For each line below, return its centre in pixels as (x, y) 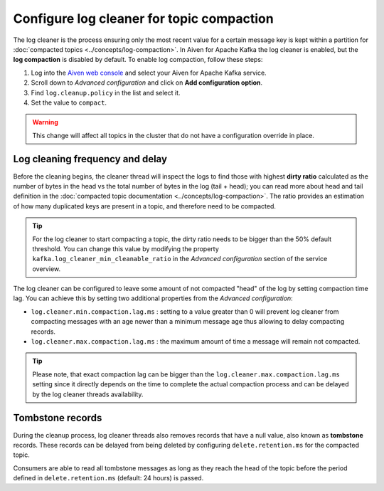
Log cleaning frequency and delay (90, 159)
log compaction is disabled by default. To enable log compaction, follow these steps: (138, 60)
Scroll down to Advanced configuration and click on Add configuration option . (147, 83)
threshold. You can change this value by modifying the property (126, 248)
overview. (46, 269)
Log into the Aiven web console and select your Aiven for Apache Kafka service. (149, 73)
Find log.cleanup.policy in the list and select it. (106, 93)
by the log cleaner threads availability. (88, 394)
